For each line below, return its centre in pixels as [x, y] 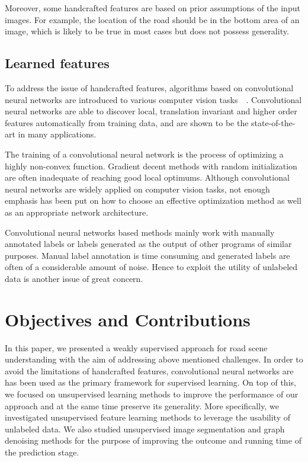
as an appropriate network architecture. [77, 212]
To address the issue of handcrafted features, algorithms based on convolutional [149, 87]
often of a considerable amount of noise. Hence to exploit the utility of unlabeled [151, 267]
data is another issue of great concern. [74, 278]
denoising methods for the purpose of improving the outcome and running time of [153, 440]
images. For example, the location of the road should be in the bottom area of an [152, 19]
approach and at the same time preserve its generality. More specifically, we [142, 405]
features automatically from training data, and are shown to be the [127, 122]
